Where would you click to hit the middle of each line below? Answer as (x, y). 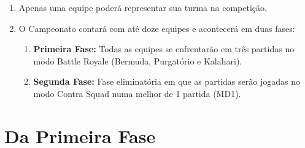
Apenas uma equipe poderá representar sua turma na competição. (143, 7)
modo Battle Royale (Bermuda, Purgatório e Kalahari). (138, 60)
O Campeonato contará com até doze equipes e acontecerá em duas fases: (157, 28)
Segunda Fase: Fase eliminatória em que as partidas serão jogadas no (167, 81)
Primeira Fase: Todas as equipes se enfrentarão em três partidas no (164, 49)
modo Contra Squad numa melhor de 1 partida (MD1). (137, 93)
